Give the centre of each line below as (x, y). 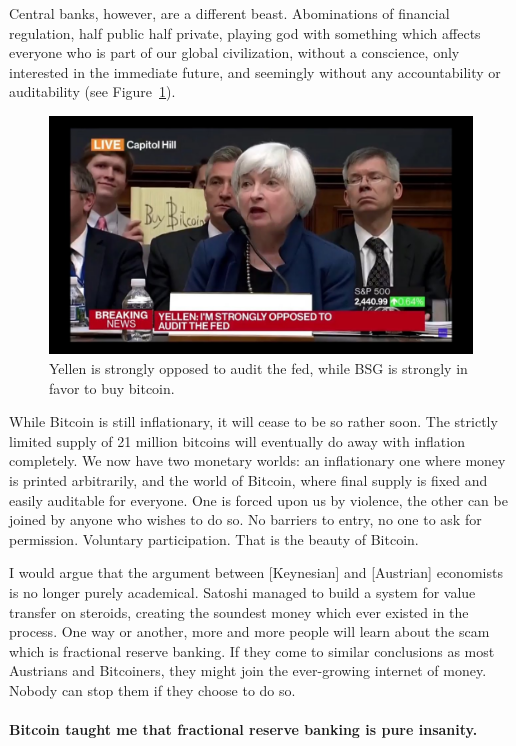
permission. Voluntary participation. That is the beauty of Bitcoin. (214, 538)
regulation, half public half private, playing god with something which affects (245, 32)
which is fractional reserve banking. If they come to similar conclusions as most (252, 650)
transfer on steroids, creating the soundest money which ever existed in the (239, 611)
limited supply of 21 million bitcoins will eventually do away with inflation (237, 440)
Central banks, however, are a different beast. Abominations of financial (229, 13)
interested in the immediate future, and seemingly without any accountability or (255, 71)
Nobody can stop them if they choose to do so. (152, 689)
